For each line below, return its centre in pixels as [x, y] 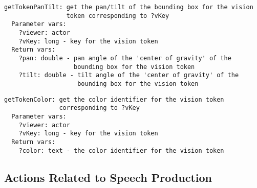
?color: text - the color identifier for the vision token [121, 150]
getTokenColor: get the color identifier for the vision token [114, 99]
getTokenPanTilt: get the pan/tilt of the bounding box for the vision [129, 7]
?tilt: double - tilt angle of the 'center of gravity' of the [129, 75]
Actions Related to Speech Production [108, 177]
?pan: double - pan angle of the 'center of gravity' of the [125, 58]
